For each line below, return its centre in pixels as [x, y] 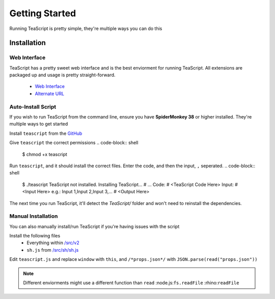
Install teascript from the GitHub [46, 133]
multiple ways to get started [39, 124]
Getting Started [43, 13]
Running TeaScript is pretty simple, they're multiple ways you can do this [86, 28]
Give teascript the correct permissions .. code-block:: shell [74, 143]
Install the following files [35, 236]
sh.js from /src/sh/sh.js [53, 250]
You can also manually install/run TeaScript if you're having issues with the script [94, 226]
